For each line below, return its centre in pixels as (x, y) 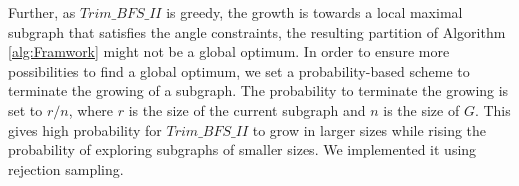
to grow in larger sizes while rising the (369, 129)
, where (91, 109)
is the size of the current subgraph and (247, 109)
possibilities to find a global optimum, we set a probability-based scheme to (239, 70)
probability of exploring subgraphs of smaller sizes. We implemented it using (242, 149)
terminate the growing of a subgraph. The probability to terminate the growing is (258, 90)
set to (25, 109)
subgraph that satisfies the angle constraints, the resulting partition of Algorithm (257, 31)
